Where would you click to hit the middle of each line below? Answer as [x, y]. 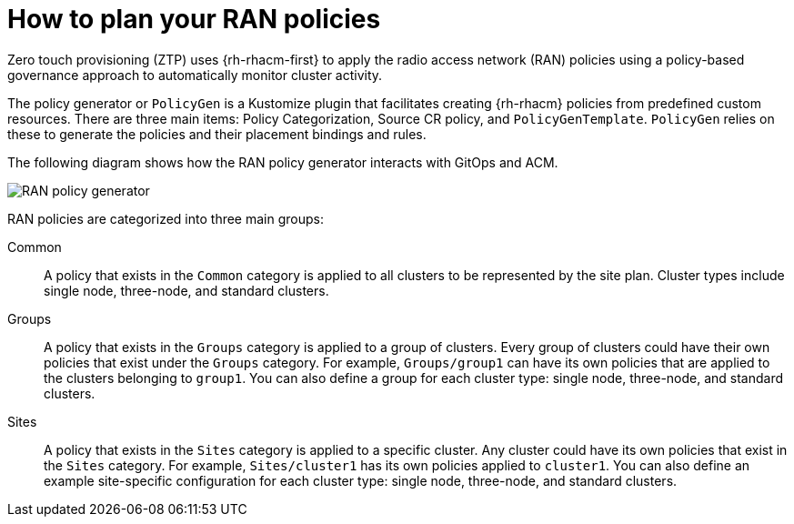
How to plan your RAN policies [194, 19]
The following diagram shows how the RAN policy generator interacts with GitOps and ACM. [283, 162]
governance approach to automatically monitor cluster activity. [195, 75]
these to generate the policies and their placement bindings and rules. [217, 134]
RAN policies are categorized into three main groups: [166, 218]
